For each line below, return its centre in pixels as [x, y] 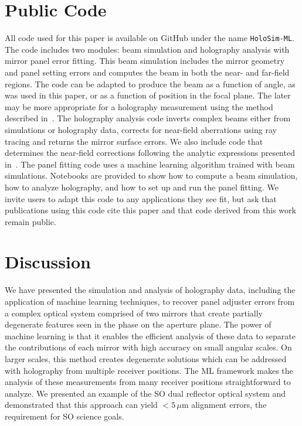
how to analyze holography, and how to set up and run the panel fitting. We [142, 187]
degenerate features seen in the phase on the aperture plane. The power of [138, 324]
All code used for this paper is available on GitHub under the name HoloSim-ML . [150, 38]
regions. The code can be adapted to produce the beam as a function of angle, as [150, 84]
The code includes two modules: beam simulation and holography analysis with [147, 49]
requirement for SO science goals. [65, 416]
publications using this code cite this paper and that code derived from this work [150, 210]
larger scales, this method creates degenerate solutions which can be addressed [146, 358]
